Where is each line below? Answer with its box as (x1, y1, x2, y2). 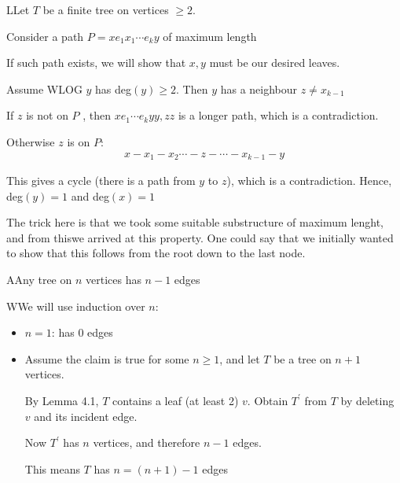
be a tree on (273, 350, 332, 367)
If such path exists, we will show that (6, 54, 186, 71)
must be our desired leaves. (209, 54, 340, 71)
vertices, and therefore (93, 434, 200, 451)
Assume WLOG (6, 80, 83, 97)
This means (24, 460, 80, 477)
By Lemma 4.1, (24, 392, 99, 408)
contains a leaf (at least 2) (112, 392, 239, 408)
